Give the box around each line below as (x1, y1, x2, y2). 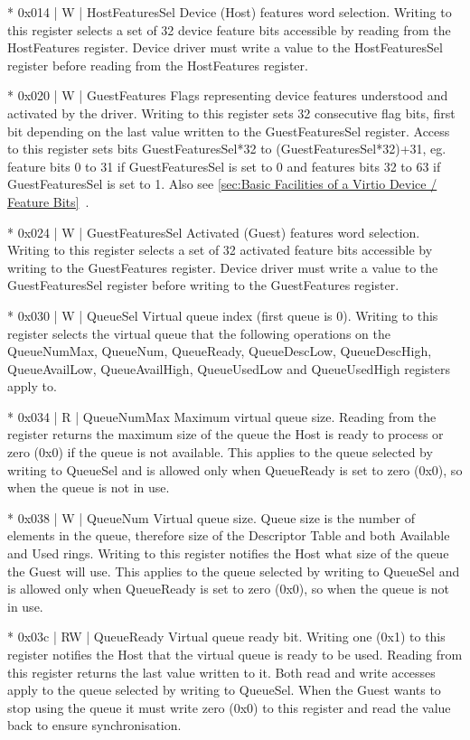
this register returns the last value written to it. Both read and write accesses (7, 662, 436, 681)
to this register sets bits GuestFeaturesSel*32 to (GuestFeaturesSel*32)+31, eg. (7, 139, 446, 158)
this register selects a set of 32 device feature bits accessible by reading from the (7, 20, 451, 39)
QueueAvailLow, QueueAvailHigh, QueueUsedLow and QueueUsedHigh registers (7, 359, 450, 378)
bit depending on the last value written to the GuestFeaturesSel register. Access (7, 121, 450, 140)
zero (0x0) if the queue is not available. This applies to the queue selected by (7, 443, 433, 462)
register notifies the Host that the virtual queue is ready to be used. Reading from (7, 645, 463, 663)
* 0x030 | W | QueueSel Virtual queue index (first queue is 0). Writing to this (7, 305, 438, 324)
